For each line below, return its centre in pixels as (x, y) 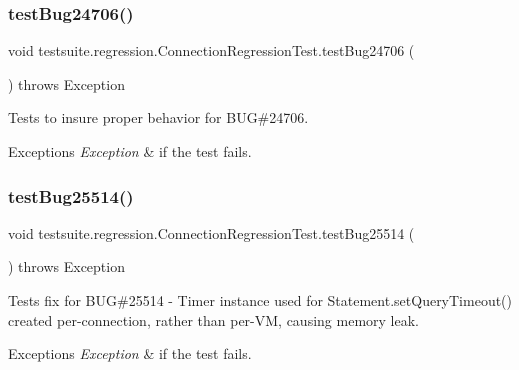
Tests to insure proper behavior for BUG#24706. (158, 117)
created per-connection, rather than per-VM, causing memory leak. (213, 319)
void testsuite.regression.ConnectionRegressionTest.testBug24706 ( (211, 50)
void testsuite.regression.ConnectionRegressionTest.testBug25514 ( (211, 232)
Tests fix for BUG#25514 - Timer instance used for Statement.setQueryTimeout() (260, 300)
